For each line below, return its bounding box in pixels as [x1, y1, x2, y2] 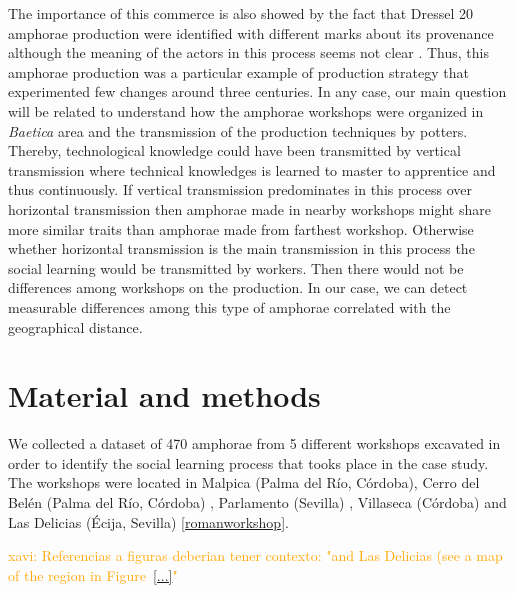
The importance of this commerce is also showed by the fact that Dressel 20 [8, 3, 474, 23]
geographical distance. [8, 316, 143, 337]
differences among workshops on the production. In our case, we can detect [8, 277, 468, 298]
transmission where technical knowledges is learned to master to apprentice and [8, 159, 496, 180]
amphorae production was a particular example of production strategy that [8, 61, 469, 82]
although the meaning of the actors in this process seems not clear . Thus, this [8, 42, 489, 63]
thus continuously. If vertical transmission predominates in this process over [8, 179, 473, 200]
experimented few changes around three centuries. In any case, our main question [8, 81, 507, 102]
